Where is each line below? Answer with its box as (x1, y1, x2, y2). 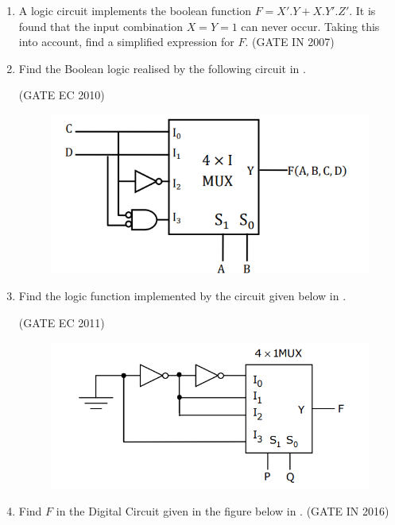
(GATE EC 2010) (18, 87, 105, 103)
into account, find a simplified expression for (18, 33, 234, 50)
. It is (349, 2, 376, 18)
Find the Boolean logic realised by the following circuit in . (18, 60, 306, 76)
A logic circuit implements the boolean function (18, 2, 251, 18)
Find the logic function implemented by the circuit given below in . (18, 288, 347, 304)
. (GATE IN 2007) (245, 33, 335, 50)
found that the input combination (18, 17, 183, 34)
